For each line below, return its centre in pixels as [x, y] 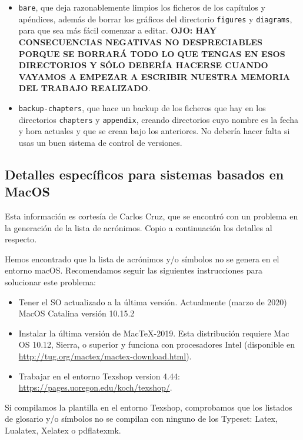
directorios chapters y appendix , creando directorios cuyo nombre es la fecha [158, 119]
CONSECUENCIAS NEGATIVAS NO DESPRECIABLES [141, 41]
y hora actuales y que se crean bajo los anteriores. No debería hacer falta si [154, 131]
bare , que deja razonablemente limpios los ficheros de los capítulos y [142, 7]
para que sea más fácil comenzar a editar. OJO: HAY [118, 30]
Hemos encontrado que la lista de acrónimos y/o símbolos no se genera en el [142, 259]
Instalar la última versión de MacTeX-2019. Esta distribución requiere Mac [154, 333]
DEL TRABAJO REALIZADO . [84, 88]
